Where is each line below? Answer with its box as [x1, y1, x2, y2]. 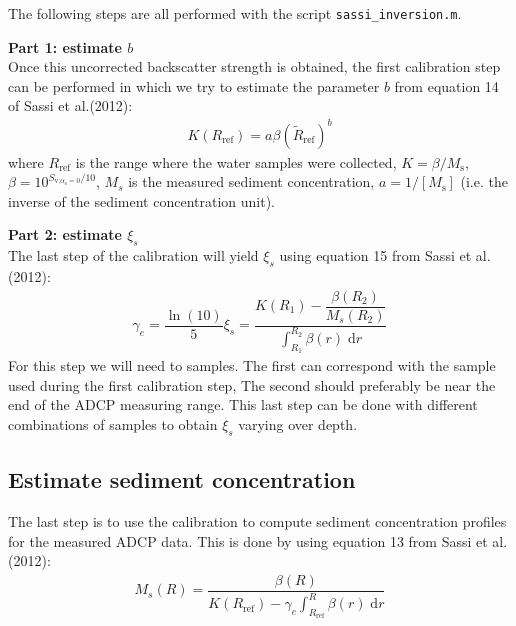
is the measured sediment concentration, [128, 171, 375, 192]
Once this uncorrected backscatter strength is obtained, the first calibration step [8, 56, 501, 77]
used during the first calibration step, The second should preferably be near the [8, 374, 496, 395]
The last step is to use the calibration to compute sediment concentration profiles [8, 510, 507, 531]
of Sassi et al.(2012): [8, 95, 133, 116]
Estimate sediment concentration [8, 464, 356, 495]
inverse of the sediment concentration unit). [8, 190, 276, 211]
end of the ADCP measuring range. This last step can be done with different [8, 394, 478, 415]
